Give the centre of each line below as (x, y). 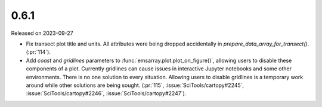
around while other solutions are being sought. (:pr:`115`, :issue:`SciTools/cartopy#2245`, (135, 85)
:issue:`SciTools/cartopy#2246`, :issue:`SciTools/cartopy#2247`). (106, 93)
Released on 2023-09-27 (42, 33)
